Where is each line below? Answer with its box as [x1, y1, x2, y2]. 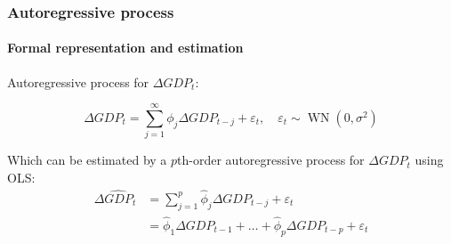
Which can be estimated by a [7, 150, 167, 169]
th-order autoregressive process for [177, 150, 365, 169]
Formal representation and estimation [7, 38, 244, 57]
